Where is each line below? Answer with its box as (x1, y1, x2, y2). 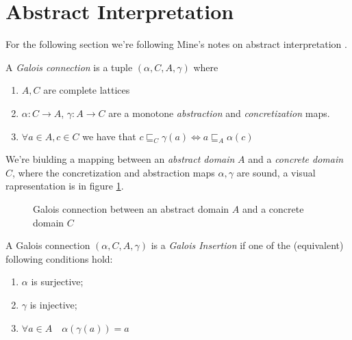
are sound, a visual (236, 165, 316, 179)
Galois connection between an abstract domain (33, 202, 229, 216)
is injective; (29, 298, 77, 312)
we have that (82, 129, 136, 143)
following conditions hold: (5, 251, 113, 265)
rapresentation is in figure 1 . (5, 179, 124, 193)
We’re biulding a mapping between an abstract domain (5, 152, 235, 166)
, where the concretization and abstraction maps (12, 165, 215, 179)
